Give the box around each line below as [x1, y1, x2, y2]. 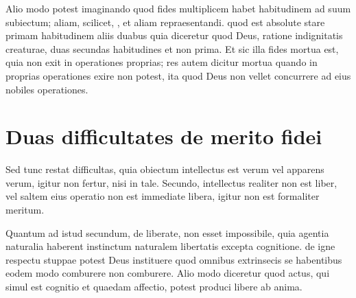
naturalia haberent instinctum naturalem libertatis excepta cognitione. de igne [5, 239, 335, 253]
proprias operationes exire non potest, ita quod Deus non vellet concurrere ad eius [5, 68, 351, 82]
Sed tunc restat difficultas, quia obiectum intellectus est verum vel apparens [5, 162, 324, 176]
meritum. [5, 203, 45, 217]
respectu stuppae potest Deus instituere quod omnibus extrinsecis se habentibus [5, 252, 342, 266]
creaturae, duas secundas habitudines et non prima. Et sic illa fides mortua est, [5, 41, 339, 56]
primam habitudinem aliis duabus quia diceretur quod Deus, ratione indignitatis [5, 28, 343, 43]
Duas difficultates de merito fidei [5, 122, 322, 150]
